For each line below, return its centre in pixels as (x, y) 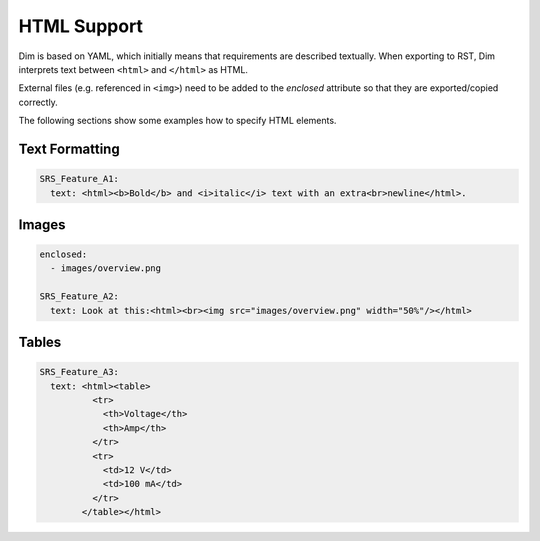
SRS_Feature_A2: (79, 296)
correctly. (38, 102)
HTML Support (81, 26)
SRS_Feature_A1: (79, 179)
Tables (40, 342)
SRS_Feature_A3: (79, 372)
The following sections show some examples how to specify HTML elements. (177, 121)
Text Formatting (69, 148)
